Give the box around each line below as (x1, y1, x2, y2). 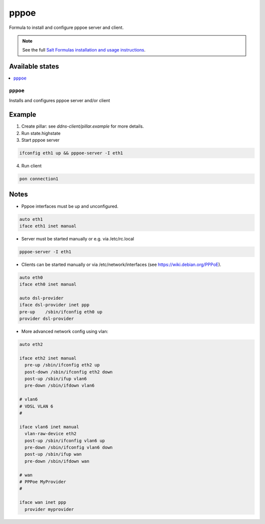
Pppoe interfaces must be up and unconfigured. (21, 203, 119, 209)
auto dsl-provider (19, 295, 64, 301)
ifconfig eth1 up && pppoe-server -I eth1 (19, 150, 123, 156)
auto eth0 (19, 275, 43, 280)
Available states (9, 62, 59, 71)
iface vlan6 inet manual (19, 424, 79, 429)
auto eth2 (19, 341, 43, 347)
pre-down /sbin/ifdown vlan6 (25, 383, 95, 389)
